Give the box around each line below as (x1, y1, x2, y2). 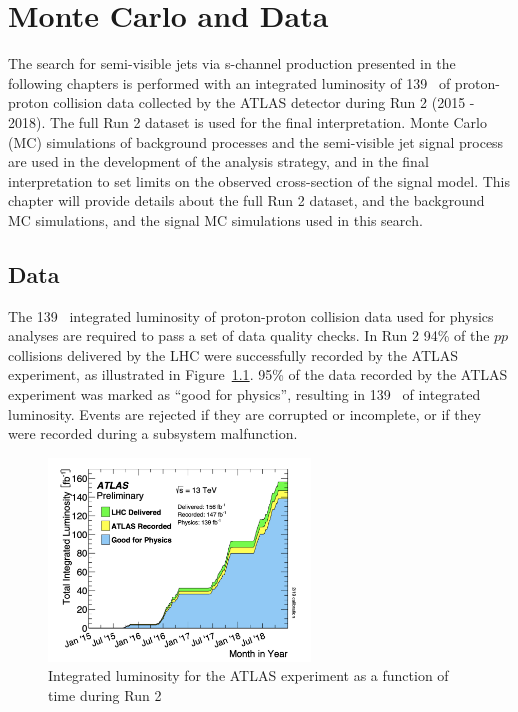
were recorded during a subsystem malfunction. (8, 423, 298, 444)
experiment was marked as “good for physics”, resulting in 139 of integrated (8, 384, 481, 405)
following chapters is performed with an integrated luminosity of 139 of (8, 72, 451, 93)
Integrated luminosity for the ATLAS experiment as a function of (48, 665, 449, 686)
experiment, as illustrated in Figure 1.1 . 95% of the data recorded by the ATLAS (8, 364, 508, 385)
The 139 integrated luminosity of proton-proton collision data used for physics (8, 305, 494, 326)
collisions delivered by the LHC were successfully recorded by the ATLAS (8, 344, 459, 365)
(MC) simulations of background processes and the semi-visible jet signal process (8, 131, 504, 152)
